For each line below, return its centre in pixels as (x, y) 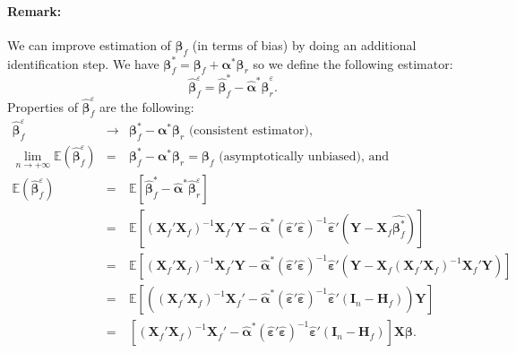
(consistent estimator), (250, 131)
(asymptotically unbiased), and (304, 156)
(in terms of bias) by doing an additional (304, 44)
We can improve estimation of (89, 44)
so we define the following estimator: (353, 63)
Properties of (43, 106)
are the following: (146, 106)
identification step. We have (83, 63)
